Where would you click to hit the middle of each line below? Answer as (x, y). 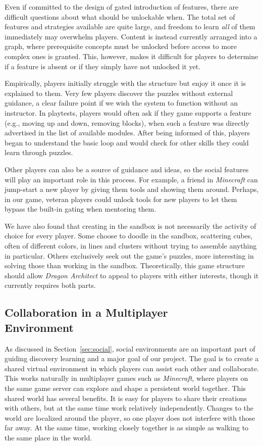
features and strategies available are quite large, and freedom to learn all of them (130, 27)
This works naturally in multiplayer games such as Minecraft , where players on (126, 378)
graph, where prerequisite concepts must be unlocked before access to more (121, 46)
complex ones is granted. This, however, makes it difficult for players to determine (131, 56)
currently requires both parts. (50, 285)
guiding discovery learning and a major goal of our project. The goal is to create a (132, 358)
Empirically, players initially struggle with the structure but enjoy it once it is (125, 83)
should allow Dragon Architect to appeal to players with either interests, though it (132, 275)
